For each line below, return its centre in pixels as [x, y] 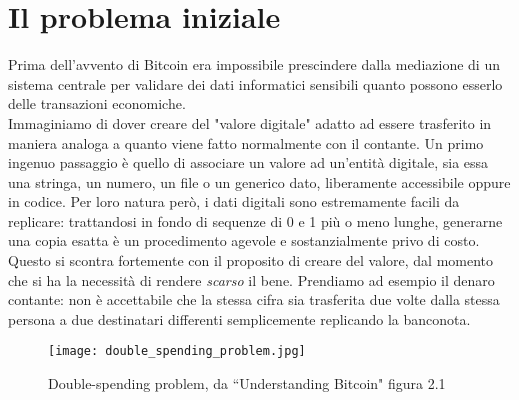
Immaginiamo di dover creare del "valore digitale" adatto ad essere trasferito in [250, 122]
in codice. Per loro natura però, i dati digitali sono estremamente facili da [234, 201]
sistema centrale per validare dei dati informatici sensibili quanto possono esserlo [255, 83]
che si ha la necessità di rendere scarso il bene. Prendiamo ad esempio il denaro [251, 279]
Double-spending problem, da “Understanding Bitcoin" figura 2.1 [247, 383]
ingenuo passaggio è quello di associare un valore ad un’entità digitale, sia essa [248, 162]
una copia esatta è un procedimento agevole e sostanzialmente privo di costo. [244, 240]
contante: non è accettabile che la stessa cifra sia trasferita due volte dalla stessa [254, 299]
